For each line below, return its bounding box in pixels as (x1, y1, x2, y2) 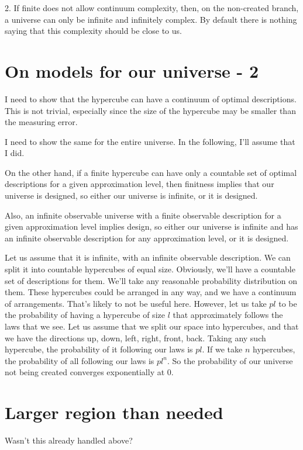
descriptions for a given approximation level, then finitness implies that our (5, 178, 274, 190)
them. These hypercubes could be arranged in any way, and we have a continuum (5, 286, 297, 298)
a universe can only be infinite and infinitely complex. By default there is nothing (5, 13, 297, 25)
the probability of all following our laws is (5, 354, 154, 366)
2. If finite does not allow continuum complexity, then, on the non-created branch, (5, 2, 299, 13)
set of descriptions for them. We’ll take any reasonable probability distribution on (5, 274, 297, 286)
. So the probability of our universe (167, 354, 293, 366)
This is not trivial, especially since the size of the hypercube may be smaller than (5, 104, 296, 116)
